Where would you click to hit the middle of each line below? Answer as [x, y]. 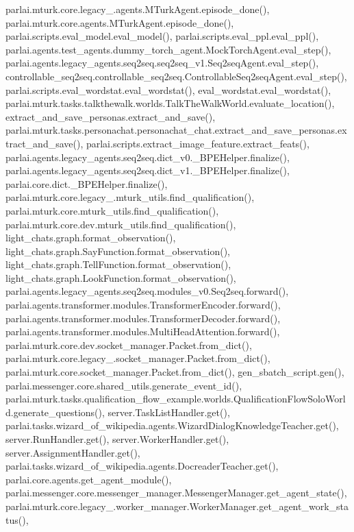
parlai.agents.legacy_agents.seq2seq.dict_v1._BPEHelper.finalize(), [148, 170]
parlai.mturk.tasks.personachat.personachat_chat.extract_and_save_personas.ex [176, 130]
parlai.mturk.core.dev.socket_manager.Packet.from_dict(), [129, 344]
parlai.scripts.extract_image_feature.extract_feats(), [198, 143]
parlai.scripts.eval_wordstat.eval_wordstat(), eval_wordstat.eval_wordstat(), [168, 89]
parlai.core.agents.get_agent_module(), [89, 479]
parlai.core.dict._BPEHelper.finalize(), [87, 183]
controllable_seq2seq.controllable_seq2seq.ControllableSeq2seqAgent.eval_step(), [176, 76]
